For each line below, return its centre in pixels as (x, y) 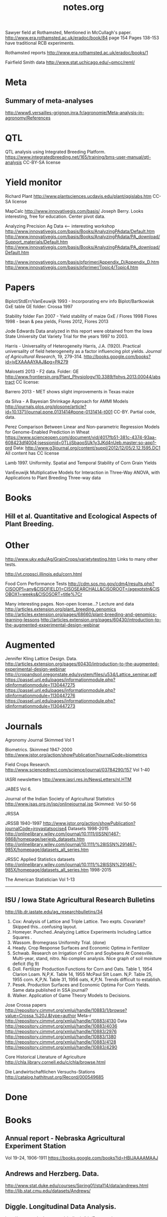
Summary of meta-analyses (49, 101)
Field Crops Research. (28, 765)
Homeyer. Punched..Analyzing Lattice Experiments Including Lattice (82, 932)
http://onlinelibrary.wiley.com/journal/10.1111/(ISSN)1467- (63, 834)
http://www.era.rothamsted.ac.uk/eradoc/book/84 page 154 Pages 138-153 (82, 38)
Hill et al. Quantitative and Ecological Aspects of (81, 516)
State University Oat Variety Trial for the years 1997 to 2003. (67, 336)
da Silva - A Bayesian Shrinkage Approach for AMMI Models (67, 401)
